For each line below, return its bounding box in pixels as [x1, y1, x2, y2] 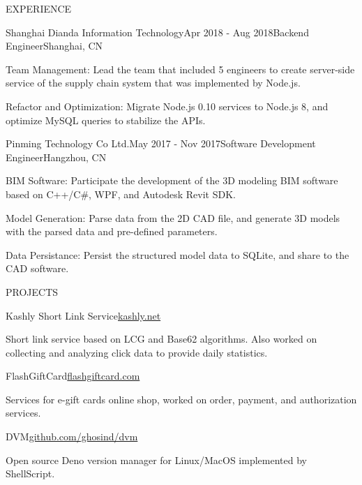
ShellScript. [6, 466, 55, 481]
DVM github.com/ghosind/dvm [6, 429, 138, 444]
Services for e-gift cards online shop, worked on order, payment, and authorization [6, 391, 357, 406]
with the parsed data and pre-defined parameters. [6, 224, 218, 239]
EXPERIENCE [6, 1, 72, 15]
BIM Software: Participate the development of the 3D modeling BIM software [6, 173, 338, 188]
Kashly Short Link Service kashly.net [6, 308, 161, 322]
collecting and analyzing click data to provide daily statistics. [6, 345, 268, 359]
